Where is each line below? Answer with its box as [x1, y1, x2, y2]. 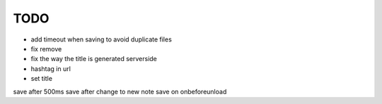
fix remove [30, 44, 62, 53]
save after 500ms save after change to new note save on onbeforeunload [13, 87, 227, 96]
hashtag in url [30, 64, 71, 73]
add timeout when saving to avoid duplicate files [30, 35, 173, 44]
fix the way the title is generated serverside [30, 55, 157, 63]
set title [30, 74, 53, 83]
